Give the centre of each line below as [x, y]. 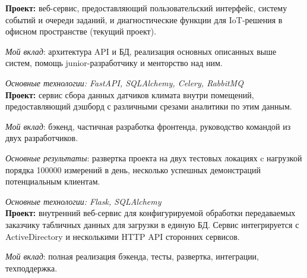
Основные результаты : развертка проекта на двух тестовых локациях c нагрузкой [154, 157]
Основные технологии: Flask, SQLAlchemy [83, 201]
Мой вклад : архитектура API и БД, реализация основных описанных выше [141, 51]
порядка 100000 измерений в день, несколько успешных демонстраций [133, 169]
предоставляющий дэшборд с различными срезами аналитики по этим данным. [149, 106]
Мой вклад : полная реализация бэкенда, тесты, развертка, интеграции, [132, 256]
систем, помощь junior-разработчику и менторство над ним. [114, 63]
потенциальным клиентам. [53, 181]
